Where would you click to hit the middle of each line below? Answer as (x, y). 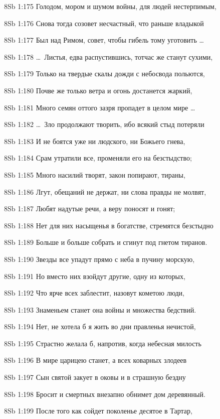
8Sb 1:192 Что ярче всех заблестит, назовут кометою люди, (94, 293)
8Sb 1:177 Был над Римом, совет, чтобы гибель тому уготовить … (104, 40)
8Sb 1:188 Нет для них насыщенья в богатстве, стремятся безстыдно (109, 225)
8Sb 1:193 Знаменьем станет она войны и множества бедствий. (100, 309)
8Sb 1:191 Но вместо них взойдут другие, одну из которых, (95, 276)
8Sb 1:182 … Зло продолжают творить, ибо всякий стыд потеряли (104, 124)
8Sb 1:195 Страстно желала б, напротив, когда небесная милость (103, 343)
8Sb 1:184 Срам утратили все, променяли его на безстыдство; (98, 158)
